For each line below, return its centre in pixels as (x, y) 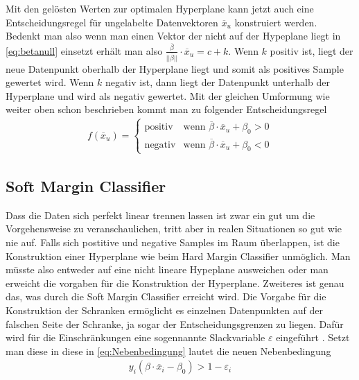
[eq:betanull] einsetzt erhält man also (84, 50)
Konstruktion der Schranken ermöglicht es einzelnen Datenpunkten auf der (164, 310)
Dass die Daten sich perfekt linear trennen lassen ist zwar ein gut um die (160, 215)
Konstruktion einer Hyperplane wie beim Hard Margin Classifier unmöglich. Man (178, 256)
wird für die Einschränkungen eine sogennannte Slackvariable (135, 337)
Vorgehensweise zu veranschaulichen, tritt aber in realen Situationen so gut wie (174, 228)
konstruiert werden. (276, 22)
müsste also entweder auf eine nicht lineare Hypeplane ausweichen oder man (167, 269)
